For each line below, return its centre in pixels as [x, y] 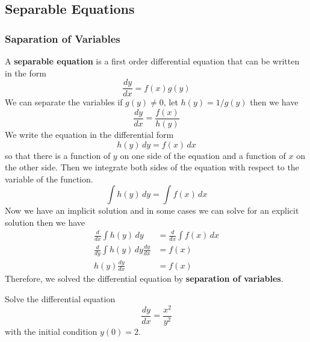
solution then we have [45, 222]
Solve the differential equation [60, 298]
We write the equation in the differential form [89, 134]
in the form [26, 73]
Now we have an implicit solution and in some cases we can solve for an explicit [152, 210]
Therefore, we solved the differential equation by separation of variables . [144, 278]
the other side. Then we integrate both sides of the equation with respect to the [152, 167]
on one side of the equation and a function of [203, 155]
